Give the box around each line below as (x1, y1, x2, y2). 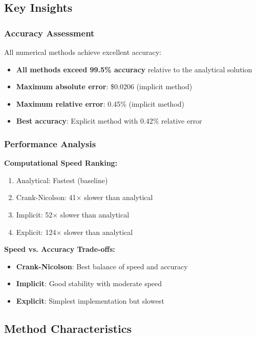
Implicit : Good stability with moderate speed (16, 278, 162, 289)
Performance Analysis (4, 137, 96, 150)
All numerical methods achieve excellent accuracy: (4, 47, 161, 57)
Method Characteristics (4, 320, 132, 336)
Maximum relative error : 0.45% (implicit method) (16, 98, 185, 109)
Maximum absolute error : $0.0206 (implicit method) (16, 81, 193, 92)
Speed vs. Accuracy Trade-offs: (4, 244, 115, 254)
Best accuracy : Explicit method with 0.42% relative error (16, 115, 202, 126)
